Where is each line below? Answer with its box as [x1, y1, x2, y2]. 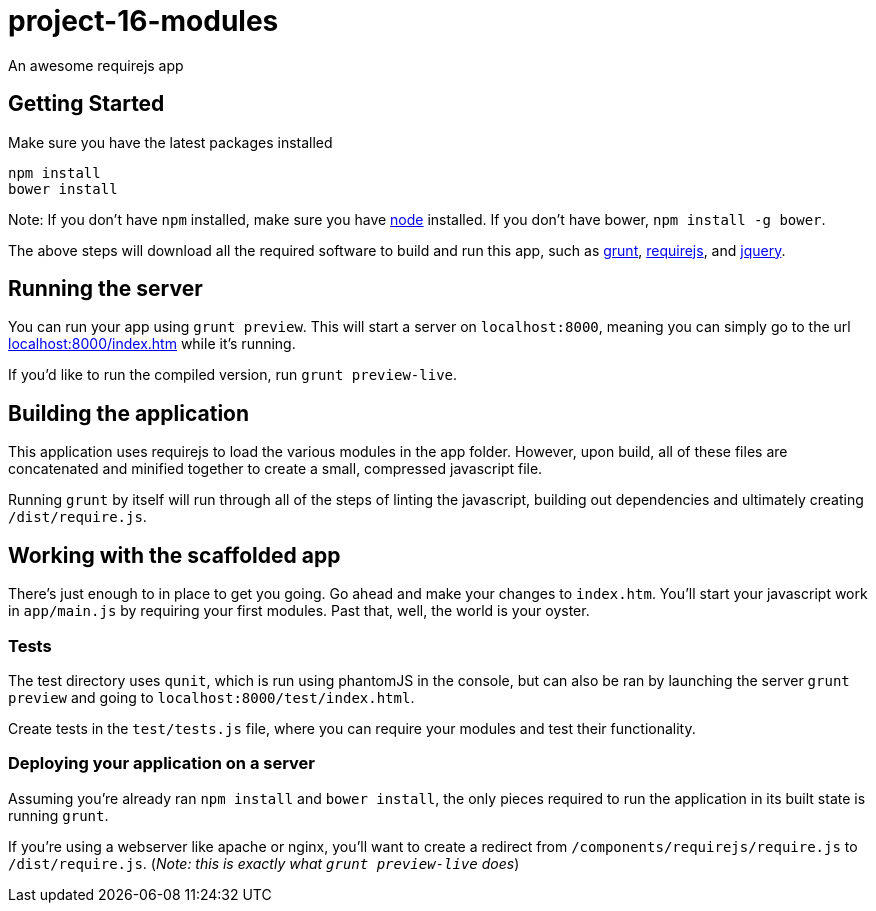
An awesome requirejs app [8, 56, 184, 74]
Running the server [8, 276, 203, 302]
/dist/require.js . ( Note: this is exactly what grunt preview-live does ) [8, 854, 520, 872]
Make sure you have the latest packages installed [8, 133, 333, 151]
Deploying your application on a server [8, 753, 316, 774]
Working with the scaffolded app [8, 542, 341, 568]
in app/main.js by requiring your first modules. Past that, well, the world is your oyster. [8, 602, 590, 620]
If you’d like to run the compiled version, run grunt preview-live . [8, 366, 458, 384]
